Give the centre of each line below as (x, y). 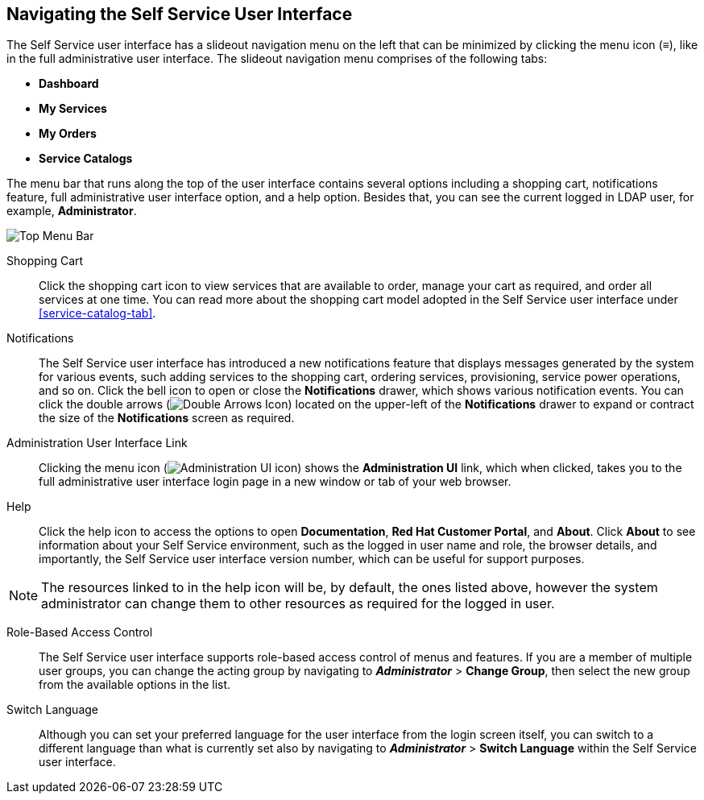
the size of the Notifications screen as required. (167, 418)
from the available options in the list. (135, 685)
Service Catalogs (86, 159)
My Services (73, 109)
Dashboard (69, 84)
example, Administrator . (72, 211)
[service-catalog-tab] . (97, 313)
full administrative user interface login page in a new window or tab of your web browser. (275, 482)
